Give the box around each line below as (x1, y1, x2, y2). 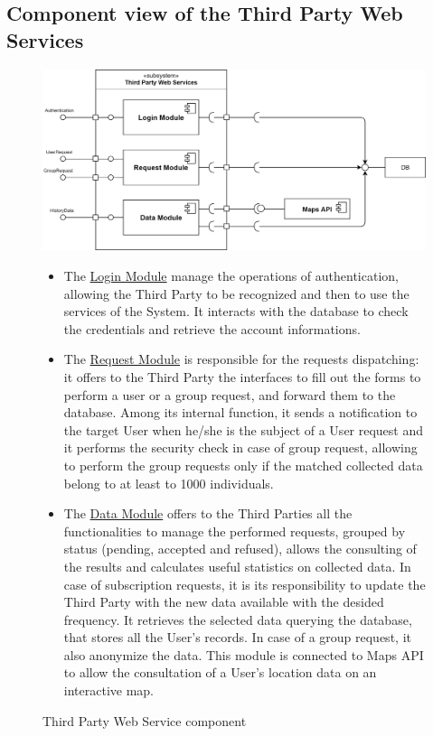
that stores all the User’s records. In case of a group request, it (63, 628, 411, 647)
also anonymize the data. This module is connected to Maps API (63, 645, 424, 664)
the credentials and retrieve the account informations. (63, 319, 361, 338)
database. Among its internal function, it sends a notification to (63, 403, 418, 422)
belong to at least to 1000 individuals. (63, 473, 274, 492)
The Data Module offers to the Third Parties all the (63, 504, 353, 523)
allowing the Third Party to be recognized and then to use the (63, 284, 409, 303)
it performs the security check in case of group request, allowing (63, 438, 418, 457)
